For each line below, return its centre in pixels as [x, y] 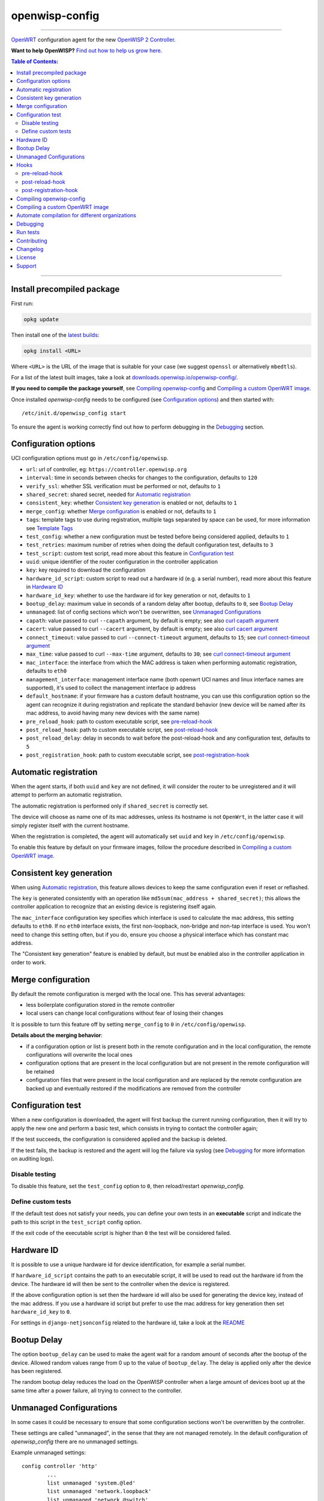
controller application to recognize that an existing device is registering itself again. [114, 907]
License [26, 258]
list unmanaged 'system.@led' [91, 1483]
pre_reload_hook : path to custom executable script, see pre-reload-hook [119, 721]
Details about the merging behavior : [57, 1035]
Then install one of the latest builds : [55, 335]
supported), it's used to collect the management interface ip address [111, 687]
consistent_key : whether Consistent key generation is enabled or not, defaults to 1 [131, 503]
